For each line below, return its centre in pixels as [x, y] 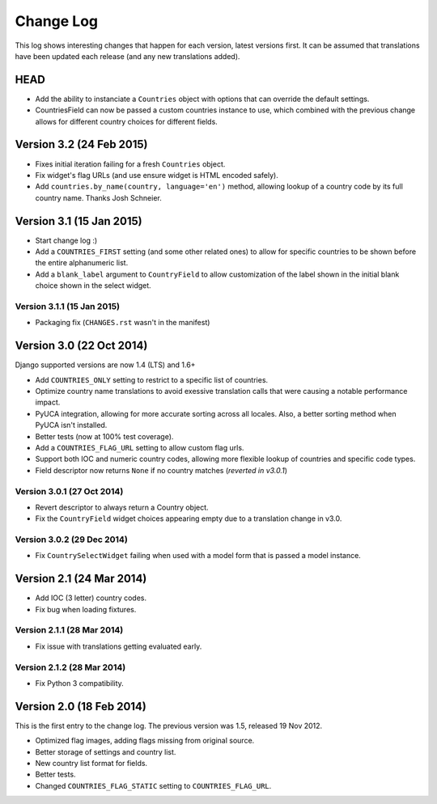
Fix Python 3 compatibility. [80, 683]
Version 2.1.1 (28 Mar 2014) [69, 630]
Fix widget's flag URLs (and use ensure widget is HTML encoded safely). [157, 175]
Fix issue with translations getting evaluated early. [119, 646]
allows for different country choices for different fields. [126, 121]
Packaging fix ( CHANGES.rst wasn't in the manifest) [123, 323]
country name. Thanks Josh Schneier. [98, 197]
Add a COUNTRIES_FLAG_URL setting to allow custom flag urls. [140, 447]
